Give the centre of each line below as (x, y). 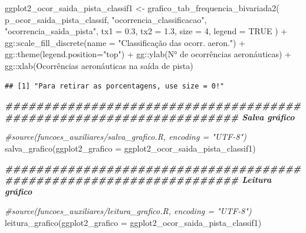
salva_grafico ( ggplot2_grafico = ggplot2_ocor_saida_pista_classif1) (130, 148)
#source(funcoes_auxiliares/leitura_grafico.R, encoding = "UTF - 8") (128, 211)
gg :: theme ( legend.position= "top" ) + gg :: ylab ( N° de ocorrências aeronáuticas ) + (148, 54)
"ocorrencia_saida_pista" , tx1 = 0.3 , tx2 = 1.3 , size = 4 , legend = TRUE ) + (146, 31)
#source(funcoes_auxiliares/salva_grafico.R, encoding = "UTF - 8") (126, 137)
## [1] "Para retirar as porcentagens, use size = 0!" (115, 86)
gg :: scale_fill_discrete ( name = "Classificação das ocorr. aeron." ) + (125, 42)
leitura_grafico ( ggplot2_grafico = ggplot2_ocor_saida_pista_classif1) (133, 222)
